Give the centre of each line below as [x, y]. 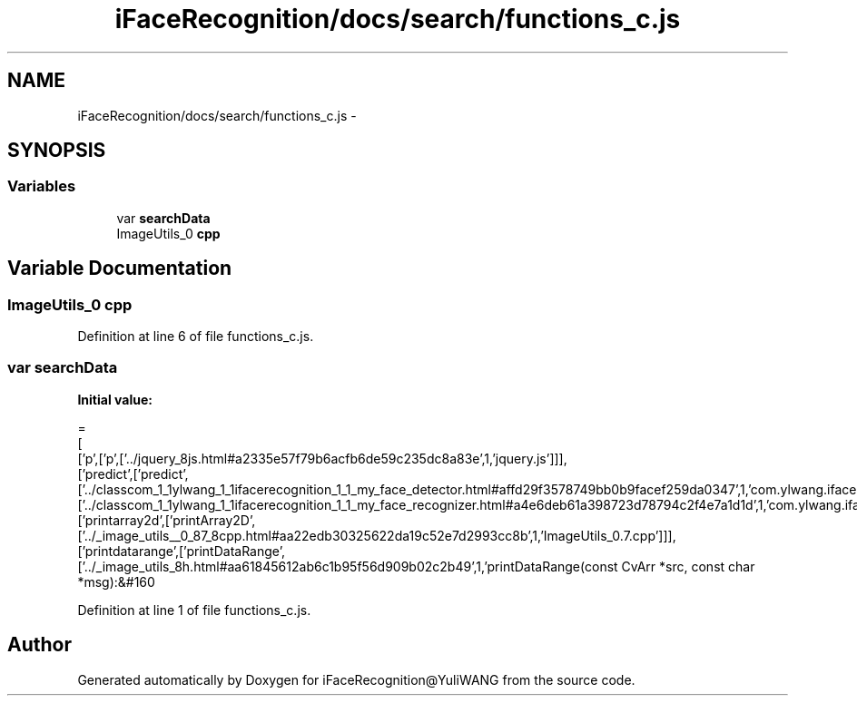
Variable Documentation [120, 269]
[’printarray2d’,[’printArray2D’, [167, 520]
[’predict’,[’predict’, [133, 474]
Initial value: [115, 399]
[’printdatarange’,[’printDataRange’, [181, 551]
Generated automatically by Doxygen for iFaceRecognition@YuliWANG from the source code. [356, 679]
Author [39, 645]
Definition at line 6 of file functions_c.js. [196, 337]
